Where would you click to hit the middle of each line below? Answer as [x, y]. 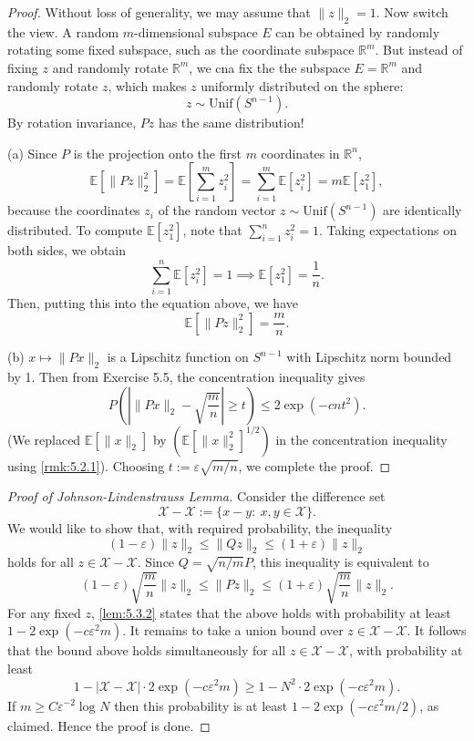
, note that [212, 230]
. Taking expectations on [387, 230]
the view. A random [63, 31]
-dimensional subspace [196, 31]
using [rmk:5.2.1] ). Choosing [86, 465]
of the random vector [217, 210]
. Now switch [412, 12]
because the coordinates [74, 210]
